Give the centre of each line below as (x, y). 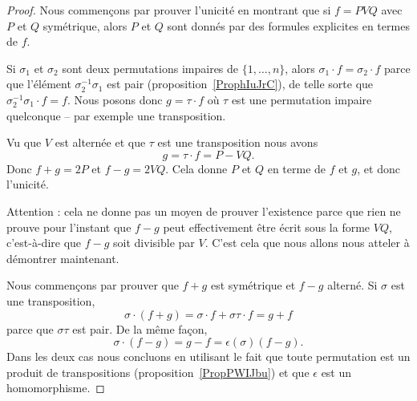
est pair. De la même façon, (140, 328)
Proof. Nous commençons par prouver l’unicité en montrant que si (169, 10)
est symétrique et (253, 285)
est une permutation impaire (302, 99)
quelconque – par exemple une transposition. (116, 115)
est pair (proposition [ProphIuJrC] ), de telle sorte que (240, 84)
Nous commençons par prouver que (93, 285)
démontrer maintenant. (63, 258)
